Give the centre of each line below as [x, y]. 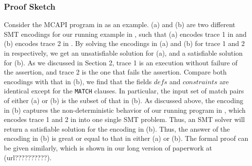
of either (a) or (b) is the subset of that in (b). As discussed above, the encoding [124, 100]
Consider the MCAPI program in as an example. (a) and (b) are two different [120, 24]
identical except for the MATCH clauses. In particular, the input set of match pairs [124, 91]
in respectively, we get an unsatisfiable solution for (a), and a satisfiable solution [123, 53]
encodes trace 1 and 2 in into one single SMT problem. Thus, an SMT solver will [125, 119]
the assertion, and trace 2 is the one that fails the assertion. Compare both [115, 72]
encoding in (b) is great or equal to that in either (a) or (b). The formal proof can [126, 138]
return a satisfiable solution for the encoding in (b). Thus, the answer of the [117, 128]
